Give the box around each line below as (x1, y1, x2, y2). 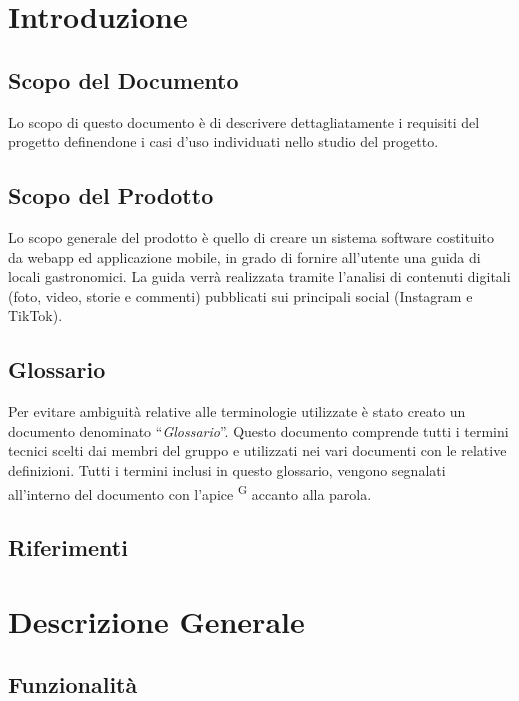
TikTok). (8, 305, 63, 326)
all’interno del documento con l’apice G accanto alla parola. (8, 480, 372, 504)
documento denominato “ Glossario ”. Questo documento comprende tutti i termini (8, 420, 509, 441)
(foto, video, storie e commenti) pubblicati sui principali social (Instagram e (8, 285, 473, 306)
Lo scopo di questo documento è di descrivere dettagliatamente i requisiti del (8, 111, 480, 132)
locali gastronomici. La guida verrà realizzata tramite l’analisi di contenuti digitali (8, 266, 511, 287)
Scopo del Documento (8, 64, 239, 95)
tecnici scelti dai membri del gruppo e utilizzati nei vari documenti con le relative (8, 440, 507, 461)
